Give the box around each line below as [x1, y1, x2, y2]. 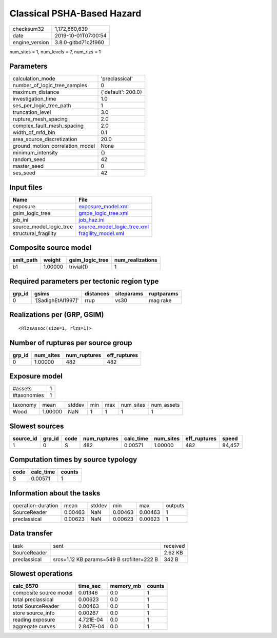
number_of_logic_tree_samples [12, 82, 87, 89]
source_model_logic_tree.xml [78, 223, 149, 230]
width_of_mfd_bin [12, 129, 56, 136]
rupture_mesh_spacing [12, 115, 68, 123]
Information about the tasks [9, 489, 101, 497]
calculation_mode [12, 75, 56, 82]
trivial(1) [69, 263, 88, 270]
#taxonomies [12, 392, 44, 399]
